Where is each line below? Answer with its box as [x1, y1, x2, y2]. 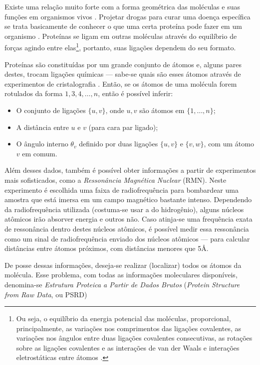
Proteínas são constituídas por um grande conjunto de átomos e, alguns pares [4, 59, 242, 69]
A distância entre [16, 122, 69, 132]
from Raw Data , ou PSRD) [4, 289, 87, 299]
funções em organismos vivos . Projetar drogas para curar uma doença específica [4, 11, 251, 21]
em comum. [22, 148, 57, 158]
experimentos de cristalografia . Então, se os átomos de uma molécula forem [4, 78, 237, 89]
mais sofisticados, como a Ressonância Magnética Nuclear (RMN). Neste [4, 174, 227, 185]
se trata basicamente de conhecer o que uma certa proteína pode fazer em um [4, 21, 242, 31]
